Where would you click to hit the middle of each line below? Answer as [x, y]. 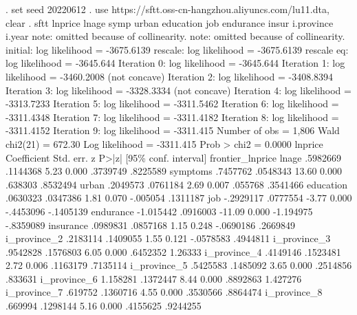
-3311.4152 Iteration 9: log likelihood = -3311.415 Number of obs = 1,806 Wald [173, 130]
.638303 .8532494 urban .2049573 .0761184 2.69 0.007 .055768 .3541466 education [177, 184]
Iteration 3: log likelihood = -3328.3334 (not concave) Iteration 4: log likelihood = [178, 90]
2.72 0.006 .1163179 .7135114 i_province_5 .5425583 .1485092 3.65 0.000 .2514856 [179, 265]
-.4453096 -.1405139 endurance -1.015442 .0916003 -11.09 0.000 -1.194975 [159, 211]
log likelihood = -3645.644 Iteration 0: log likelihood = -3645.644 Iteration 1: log [175, 63]
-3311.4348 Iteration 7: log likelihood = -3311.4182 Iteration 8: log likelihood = [172, 117]
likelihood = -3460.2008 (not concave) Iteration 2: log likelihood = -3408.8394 [170, 76]
